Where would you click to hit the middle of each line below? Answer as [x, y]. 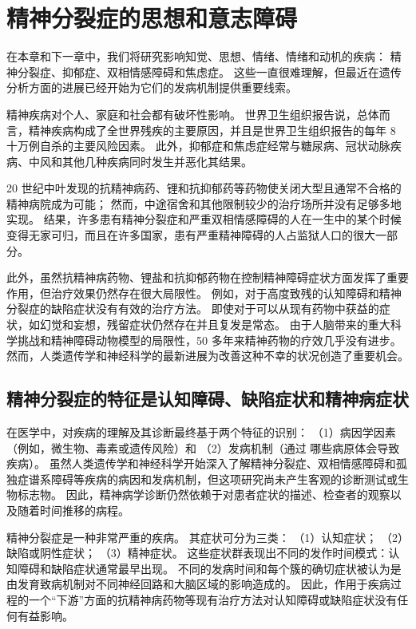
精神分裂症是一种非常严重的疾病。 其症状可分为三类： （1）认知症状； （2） [208, 537]
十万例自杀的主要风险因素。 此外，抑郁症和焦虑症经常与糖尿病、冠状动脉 [198, 146]
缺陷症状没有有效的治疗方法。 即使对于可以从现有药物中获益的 [215, 309]
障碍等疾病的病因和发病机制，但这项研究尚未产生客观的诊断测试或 [224, 479]
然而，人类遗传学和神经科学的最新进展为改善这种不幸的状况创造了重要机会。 [208, 356]
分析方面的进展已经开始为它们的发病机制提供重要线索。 [152, 87]
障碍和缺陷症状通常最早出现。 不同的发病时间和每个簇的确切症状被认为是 [209, 568]
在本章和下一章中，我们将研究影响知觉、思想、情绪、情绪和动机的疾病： [196, 56]
